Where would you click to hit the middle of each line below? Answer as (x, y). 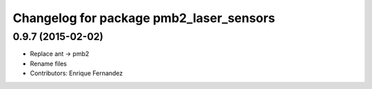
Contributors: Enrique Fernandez (76, 73)
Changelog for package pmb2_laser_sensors (144, 18)
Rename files (48, 63)
